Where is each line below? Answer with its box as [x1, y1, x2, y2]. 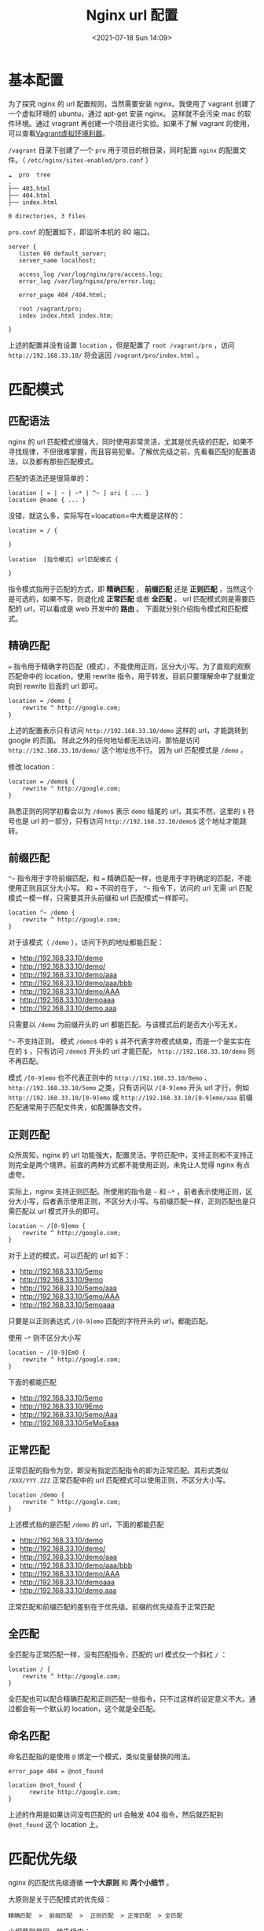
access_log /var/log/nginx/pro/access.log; [18, 270, 163, 278]
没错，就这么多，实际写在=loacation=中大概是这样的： [8, 511, 185, 520]
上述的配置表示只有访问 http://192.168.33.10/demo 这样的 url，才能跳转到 [8, 725, 248, 735]
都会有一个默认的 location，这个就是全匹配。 [14, 1703, 160, 1713]
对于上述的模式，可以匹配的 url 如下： [8, 1251, 131, 1260]
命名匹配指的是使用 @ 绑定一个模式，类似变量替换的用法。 [8, 1751, 195, 1761]
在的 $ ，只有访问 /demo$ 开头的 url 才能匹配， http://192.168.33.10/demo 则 [8, 1047, 255, 1056]
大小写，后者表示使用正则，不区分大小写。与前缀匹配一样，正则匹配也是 [14, 1196, 249, 1206]
